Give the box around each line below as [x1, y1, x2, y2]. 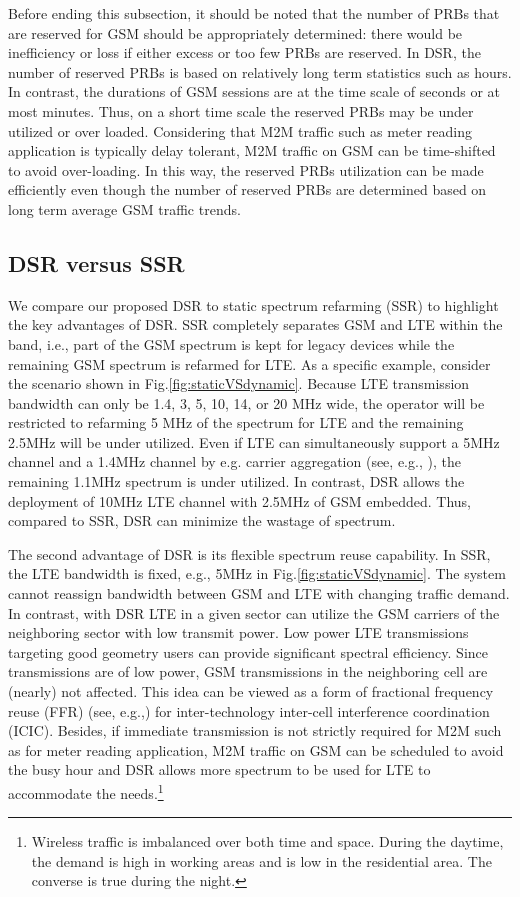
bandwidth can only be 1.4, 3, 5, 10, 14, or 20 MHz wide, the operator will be [8, 392, 485, 413]
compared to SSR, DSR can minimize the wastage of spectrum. [8, 510, 396, 531]
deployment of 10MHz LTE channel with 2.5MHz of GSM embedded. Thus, [8, 490, 471, 511]
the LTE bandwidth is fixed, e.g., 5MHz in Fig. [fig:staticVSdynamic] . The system [8, 563, 506, 584]
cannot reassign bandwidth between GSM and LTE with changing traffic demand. [8, 583, 510, 604]
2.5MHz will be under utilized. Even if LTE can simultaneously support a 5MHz [8, 431, 500, 452]
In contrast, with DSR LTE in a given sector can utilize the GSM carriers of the [8, 602, 500, 623]
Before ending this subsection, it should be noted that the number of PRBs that [8, 3, 500, 23]
